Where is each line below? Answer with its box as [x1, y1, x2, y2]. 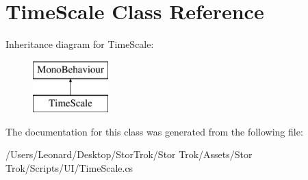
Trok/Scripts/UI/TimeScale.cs [5, 161, 133, 175]
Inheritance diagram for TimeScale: [5, 37, 154, 51]
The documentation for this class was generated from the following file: [5, 124, 303, 138]
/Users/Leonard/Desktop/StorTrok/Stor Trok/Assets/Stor [5, 147, 253, 162]
